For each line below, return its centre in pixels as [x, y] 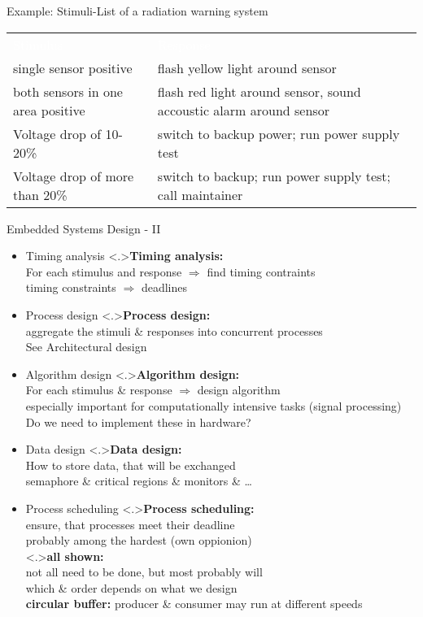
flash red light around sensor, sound [259, 91]
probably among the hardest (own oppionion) [139, 540]
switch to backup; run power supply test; [274, 176]
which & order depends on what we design [131, 587]
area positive [49, 110]
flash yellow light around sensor [247, 67]
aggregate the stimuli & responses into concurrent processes [174, 330]
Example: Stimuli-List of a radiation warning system [137, 11]
